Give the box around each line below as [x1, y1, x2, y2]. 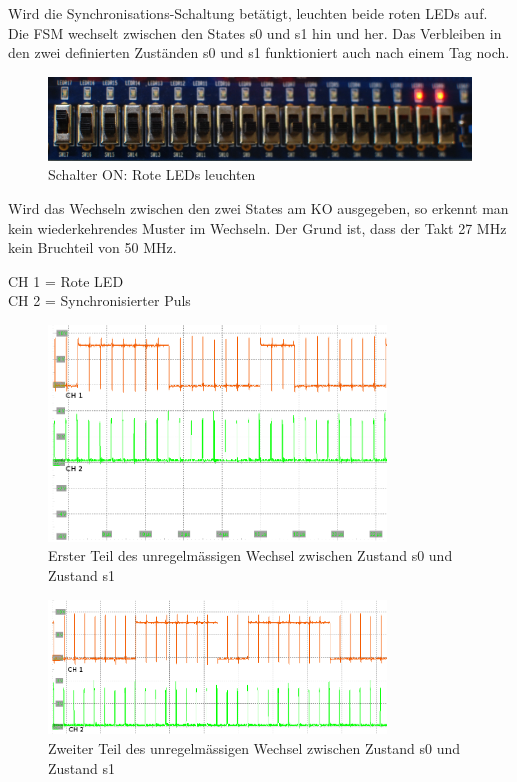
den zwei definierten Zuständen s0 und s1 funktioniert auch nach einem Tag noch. [8, 42, 510, 63]
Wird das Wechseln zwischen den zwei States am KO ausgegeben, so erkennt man [8, 198, 509, 219]
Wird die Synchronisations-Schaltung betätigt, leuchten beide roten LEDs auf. [8, 3, 488, 23]
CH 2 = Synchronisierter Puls [8, 290, 191, 311]
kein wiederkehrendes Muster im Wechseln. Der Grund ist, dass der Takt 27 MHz [8, 217, 507, 238]
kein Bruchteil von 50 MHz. [8, 237, 177, 258]
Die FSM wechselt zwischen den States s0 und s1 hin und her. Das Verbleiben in [8, 22, 502, 43]
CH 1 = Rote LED [8, 270, 124, 291]
